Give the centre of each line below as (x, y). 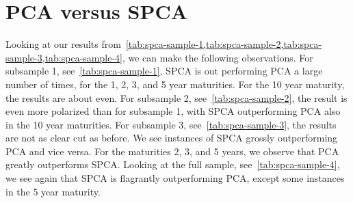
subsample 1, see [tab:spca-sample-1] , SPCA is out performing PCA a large (164, 71)
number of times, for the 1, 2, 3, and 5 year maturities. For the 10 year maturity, (175, 84)
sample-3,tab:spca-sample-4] (64, 57)
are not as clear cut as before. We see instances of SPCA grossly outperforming (172, 138)
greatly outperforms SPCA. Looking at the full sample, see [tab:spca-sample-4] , (173, 164)
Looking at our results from (63, 44)
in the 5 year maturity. (53, 191)
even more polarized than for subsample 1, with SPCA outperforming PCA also (173, 111)
